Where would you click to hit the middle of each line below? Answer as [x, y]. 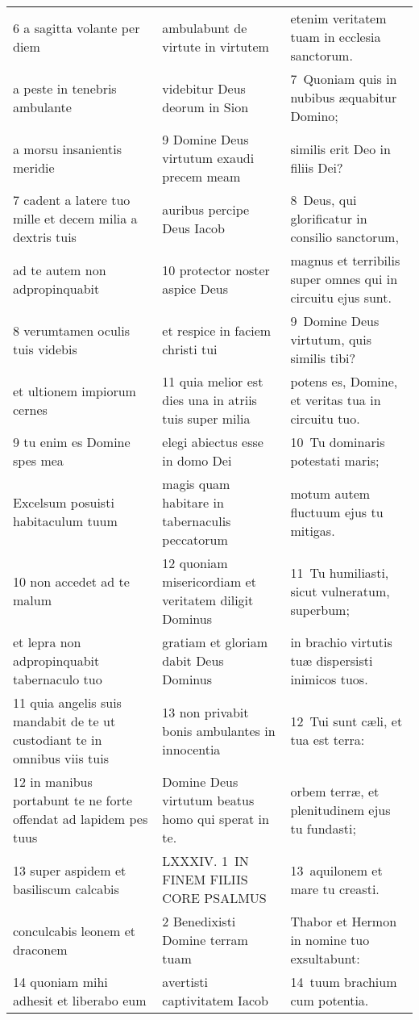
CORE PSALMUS [214, 898]
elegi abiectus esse [213, 442]
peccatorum [195, 539]
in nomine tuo [330, 940]
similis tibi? [323, 358]
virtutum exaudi [208, 158]
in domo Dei [197, 460]
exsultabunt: [325, 958]
